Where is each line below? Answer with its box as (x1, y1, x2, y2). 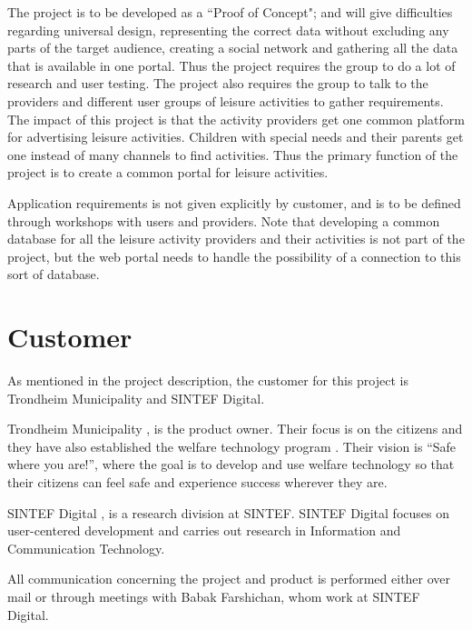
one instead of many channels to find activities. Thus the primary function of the (7, 145, 458, 164)
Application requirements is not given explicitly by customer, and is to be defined (7, 193, 461, 212)
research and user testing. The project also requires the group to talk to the (7, 74, 428, 93)
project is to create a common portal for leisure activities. (7, 163, 329, 182)
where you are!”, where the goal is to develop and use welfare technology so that (7, 455, 455, 474)
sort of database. (7, 265, 100, 284)
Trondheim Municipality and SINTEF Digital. (7, 388, 265, 407)
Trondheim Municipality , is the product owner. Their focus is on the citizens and (7, 419, 463, 438)
